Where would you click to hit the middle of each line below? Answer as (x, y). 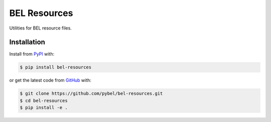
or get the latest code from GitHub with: (50, 80)
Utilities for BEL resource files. (41, 28)
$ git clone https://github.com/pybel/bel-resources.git (91, 93)
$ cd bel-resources (44, 100)
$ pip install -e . (44, 108)
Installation (27, 42)
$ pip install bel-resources (56, 67)
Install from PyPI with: (32, 54)
